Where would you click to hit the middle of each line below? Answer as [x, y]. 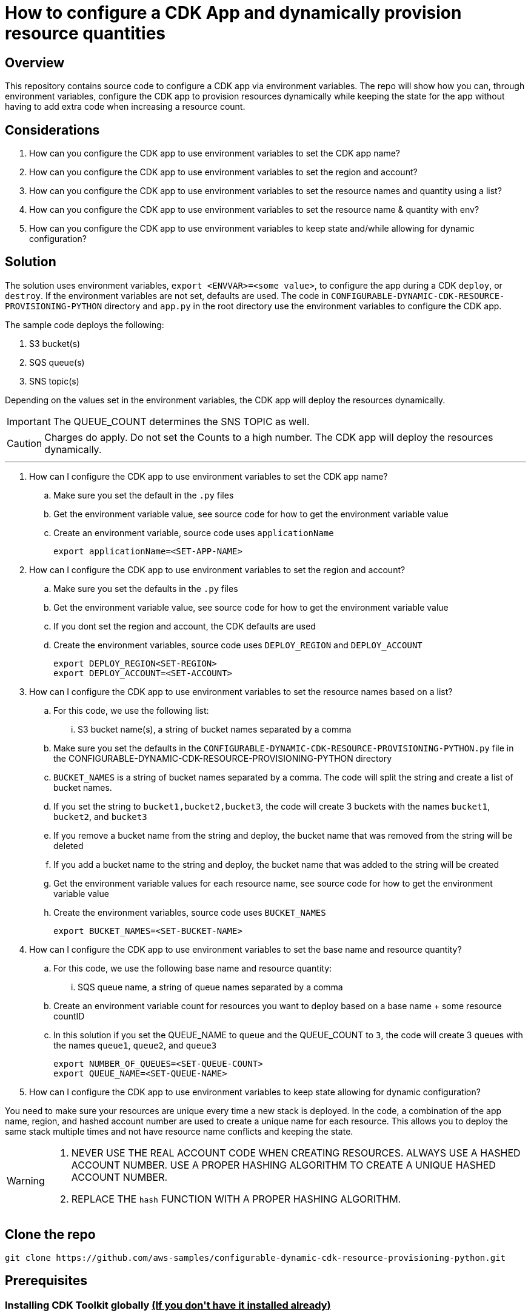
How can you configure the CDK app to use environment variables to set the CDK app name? [215, 153]
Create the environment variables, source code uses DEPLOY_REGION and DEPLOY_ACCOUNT [238, 645]
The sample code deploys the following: [85, 324]
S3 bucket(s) [55, 343]
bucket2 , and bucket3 [100, 816]
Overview [35, 62]
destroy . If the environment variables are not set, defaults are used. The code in [167, 295]
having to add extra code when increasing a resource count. [125, 107]
